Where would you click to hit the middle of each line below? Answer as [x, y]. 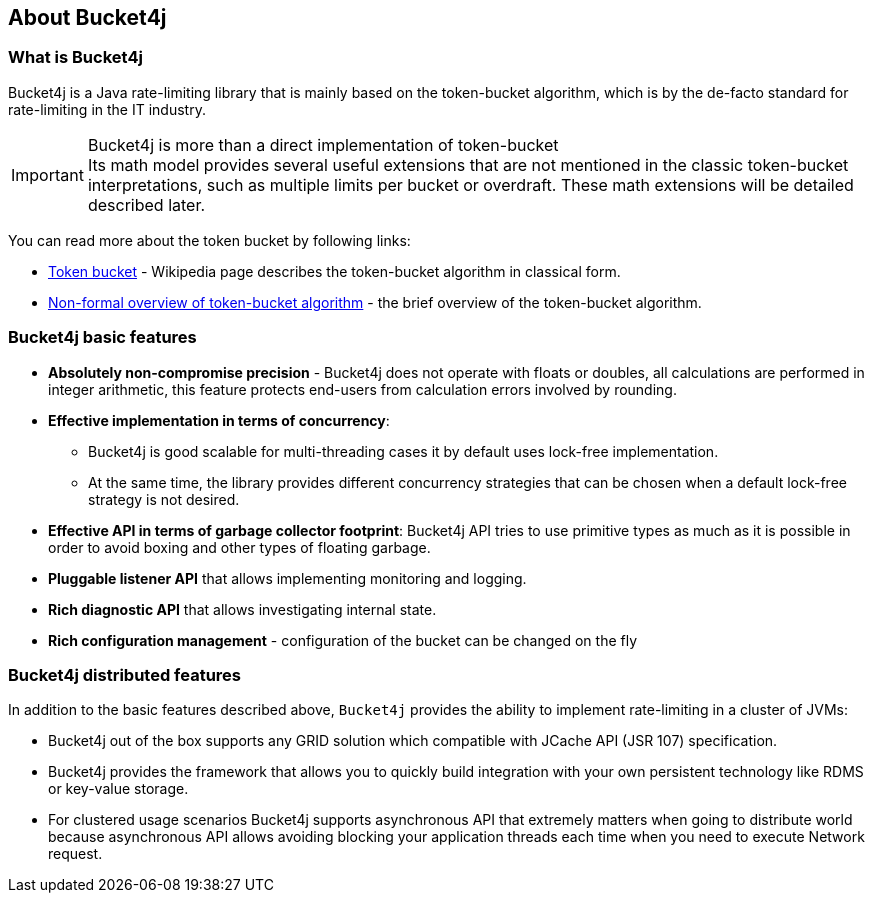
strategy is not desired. [164, 499]
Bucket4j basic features [102, 337]
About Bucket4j [87, 17]
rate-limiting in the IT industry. [107, 109]
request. [75, 854]
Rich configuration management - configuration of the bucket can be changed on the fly [343, 640]
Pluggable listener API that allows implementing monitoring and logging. [287, 578]
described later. [146, 204]
